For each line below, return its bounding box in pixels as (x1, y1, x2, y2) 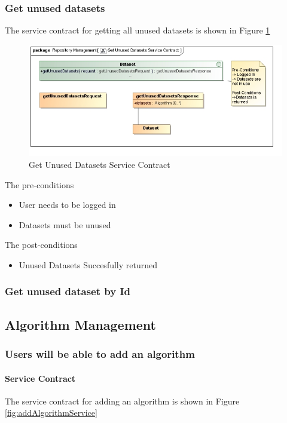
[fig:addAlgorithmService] (5, 406, 97, 419)
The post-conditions (5, 238, 78, 251)
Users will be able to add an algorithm (5, 347, 195, 361)
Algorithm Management (5, 315, 157, 333)
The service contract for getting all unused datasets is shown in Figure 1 (5, 24, 270, 36)
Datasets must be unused (19, 218, 111, 231)
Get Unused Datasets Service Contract (29, 158, 170, 170)
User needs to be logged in (19, 198, 116, 211)
